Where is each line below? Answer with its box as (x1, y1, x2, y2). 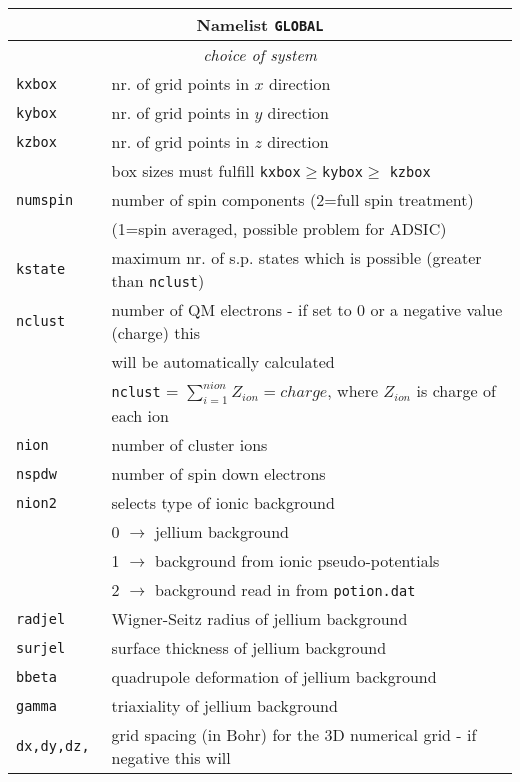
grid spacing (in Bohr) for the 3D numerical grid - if (111, 723, 477, 747)
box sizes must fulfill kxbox (111, 159, 301, 182)
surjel (16, 639, 66, 656)
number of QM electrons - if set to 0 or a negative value (111, 298, 503, 321)
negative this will (111, 746, 231, 770)
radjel (16, 610, 66, 627)
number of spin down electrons (111, 462, 326, 486)
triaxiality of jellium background (111, 694, 338, 718)
